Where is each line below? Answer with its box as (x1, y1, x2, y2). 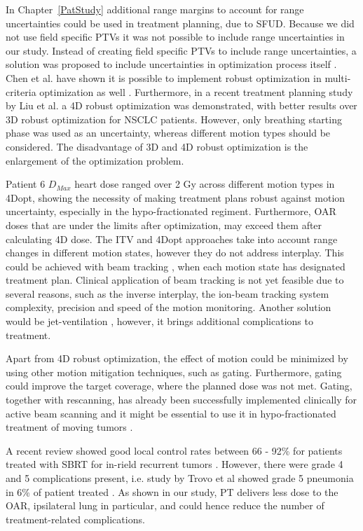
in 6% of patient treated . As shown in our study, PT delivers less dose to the (6, 484, 338, 499)
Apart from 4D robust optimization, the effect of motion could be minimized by (6, 351, 348, 366)
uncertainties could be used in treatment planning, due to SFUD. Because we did (6, 15, 355, 30)
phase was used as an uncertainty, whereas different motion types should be (6, 125, 331, 140)
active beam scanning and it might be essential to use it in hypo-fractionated (6, 406, 336, 420)
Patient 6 (6, 177, 46, 191)
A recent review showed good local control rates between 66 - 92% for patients (6, 443, 343, 457)
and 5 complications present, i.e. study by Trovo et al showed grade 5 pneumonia (6, 471, 354, 485)
